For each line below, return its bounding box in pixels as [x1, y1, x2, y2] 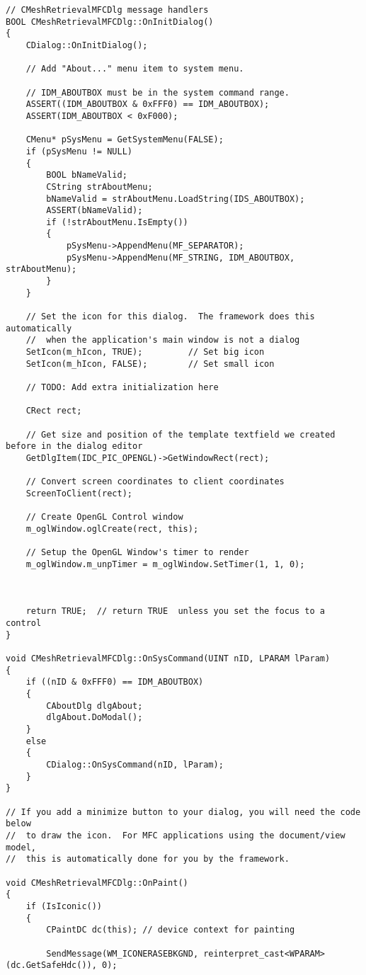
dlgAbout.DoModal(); [46, 712, 143, 723]
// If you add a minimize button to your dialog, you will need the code [6, 806, 361, 817]
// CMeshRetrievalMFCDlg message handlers [6, 5, 209, 15]
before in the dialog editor [6, 441, 143, 452]
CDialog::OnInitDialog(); [25, 40, 148, 50]
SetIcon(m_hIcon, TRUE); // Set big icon [25, 347, 265, 358]
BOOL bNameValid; [46, 170, 127, 181]
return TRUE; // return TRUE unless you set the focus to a [25, 606, 326, 617]
